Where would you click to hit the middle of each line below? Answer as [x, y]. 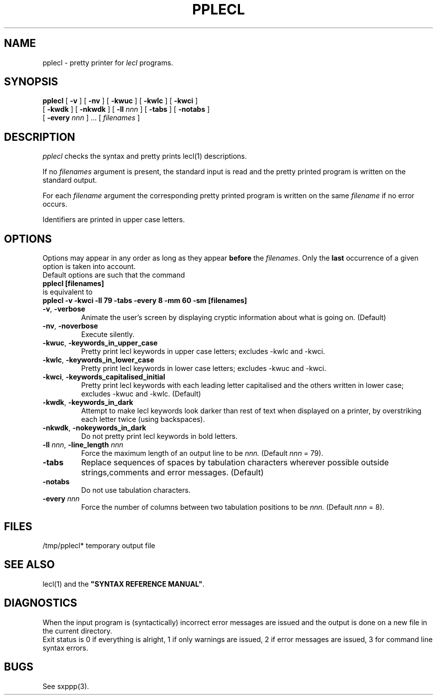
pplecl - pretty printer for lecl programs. [108, 62]
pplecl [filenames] [73, 284]
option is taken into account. [89, 267]
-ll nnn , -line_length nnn [83, 445]
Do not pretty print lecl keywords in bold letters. [159, 436]
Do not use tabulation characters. [136, 490]
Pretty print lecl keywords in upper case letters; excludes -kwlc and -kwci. [203, 351]
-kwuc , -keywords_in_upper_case [100, 343]
